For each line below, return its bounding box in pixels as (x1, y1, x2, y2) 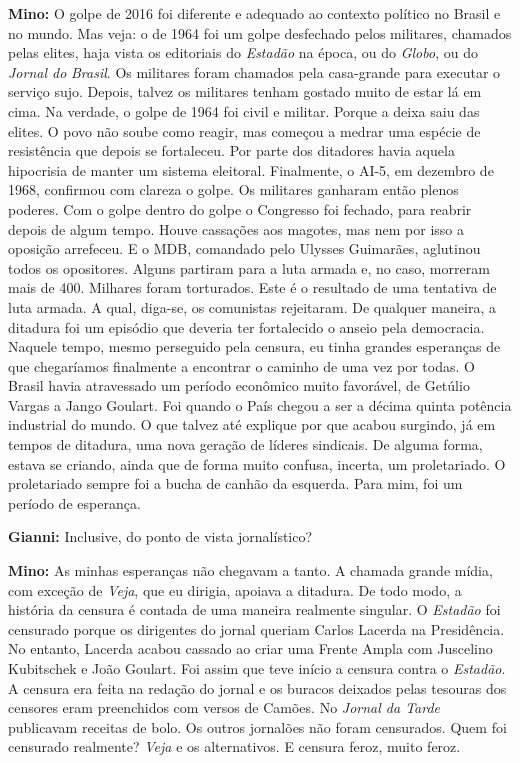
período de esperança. (8, 492, 141, 513)
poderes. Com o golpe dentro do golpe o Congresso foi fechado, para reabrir (8, 198, 472, 219)
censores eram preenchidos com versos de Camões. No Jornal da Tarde (8, 697, 441, 718)
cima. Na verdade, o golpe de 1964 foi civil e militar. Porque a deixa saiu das (8, 100, 480, 121)
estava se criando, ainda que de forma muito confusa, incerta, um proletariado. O (8, 453, 506, 474)
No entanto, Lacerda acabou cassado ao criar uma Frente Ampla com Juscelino (8, 638, 493, 659)
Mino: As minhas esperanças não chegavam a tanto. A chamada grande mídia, (8, 560, 493, 581)
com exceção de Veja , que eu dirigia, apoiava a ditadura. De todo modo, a (8, 579, 462, 600)
